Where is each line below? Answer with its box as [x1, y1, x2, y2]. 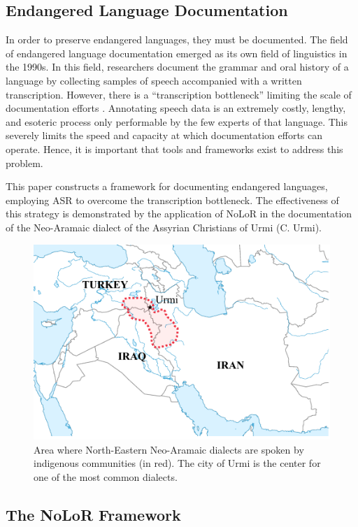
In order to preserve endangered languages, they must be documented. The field [6, 32, 348, 47]
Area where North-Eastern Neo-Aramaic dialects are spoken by [34, 442, 304, 456]
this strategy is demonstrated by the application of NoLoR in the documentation [6, 206, 352, 221]
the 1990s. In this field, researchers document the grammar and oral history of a [6, 59, 349, 74]
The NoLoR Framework [6, 503, 181, 525]
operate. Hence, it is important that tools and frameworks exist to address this [6, 141, 343, 156]
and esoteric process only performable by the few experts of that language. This [6, 114, 348, 129]
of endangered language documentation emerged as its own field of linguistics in [6, 45, 348, 60]
